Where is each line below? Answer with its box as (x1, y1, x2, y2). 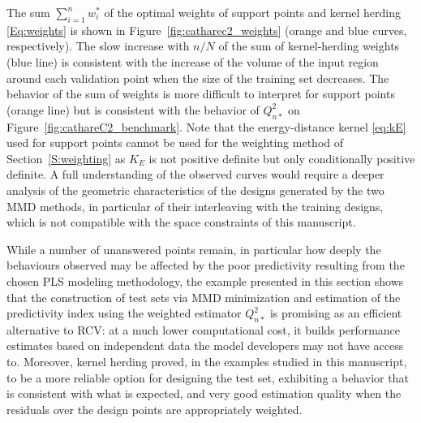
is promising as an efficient (269, 304, 402, 322)
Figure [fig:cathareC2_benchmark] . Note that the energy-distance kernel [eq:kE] (6, 118, 406, 135)
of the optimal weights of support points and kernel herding (104, 4, 402, 20)
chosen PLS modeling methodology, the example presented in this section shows (6, 272, 404, 289)
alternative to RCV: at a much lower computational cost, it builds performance (6, 321, 401, 338)
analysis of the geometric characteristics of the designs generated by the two (6, 181, 384, 198)
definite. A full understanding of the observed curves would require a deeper (6, 166, 384, 183)
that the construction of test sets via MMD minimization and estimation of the (6, 288, 401, 305)
